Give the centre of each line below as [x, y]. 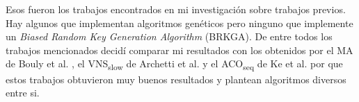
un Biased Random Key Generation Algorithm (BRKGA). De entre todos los [169, 36]
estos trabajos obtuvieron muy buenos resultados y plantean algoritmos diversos [176, 79]
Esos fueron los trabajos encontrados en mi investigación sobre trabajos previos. [176, 9]
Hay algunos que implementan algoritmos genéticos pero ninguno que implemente [179, 23]
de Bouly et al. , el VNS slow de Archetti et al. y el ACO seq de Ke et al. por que [174, 65]
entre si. [23, 93]
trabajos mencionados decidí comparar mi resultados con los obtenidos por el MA [179, 50]
